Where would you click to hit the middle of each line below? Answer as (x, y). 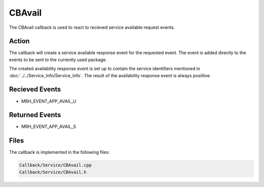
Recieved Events (35, 90)
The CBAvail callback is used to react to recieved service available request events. (92, 27)
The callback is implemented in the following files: (59, 152)
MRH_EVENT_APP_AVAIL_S (49, 126)
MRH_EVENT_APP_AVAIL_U (49, 101)
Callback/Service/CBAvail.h (53, 172)
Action (19, 41)
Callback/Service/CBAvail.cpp (55, 165)
